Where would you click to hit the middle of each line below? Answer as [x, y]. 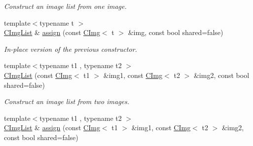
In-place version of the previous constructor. [71, 49]
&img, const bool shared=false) [176, 32]
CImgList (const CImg [38, 75]
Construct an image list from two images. [67, 101]
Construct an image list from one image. [65, 6]
